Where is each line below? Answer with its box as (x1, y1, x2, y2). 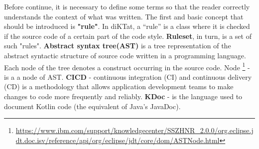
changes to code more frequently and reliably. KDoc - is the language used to (4, 91, 243, 101)
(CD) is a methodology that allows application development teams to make (4, 81, 234, 92)
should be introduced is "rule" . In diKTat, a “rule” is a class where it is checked (4, 21, 250, 31)
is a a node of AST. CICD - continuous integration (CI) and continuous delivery (4, 71, 252, 82)
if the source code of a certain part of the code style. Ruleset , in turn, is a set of (4, 30, 252, 41)
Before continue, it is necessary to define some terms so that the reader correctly (4, 1, 250, 11)
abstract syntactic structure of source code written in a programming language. (4, 50, 246, 60)
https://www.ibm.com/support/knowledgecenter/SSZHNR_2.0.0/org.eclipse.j (15, 125, 254, 136)
